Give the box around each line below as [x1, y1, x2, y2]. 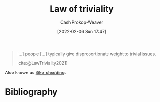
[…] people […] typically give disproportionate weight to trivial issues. [17, 51, 157, 57]
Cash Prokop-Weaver [60, 19, 104, 25]
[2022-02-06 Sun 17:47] [57, 29, 106, 34]
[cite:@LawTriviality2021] [17, 60, 68, 66]
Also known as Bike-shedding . [5, 69, 66, 75]
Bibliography [5, 87, 58, 98]
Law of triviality [49, 3, 114, 15]
